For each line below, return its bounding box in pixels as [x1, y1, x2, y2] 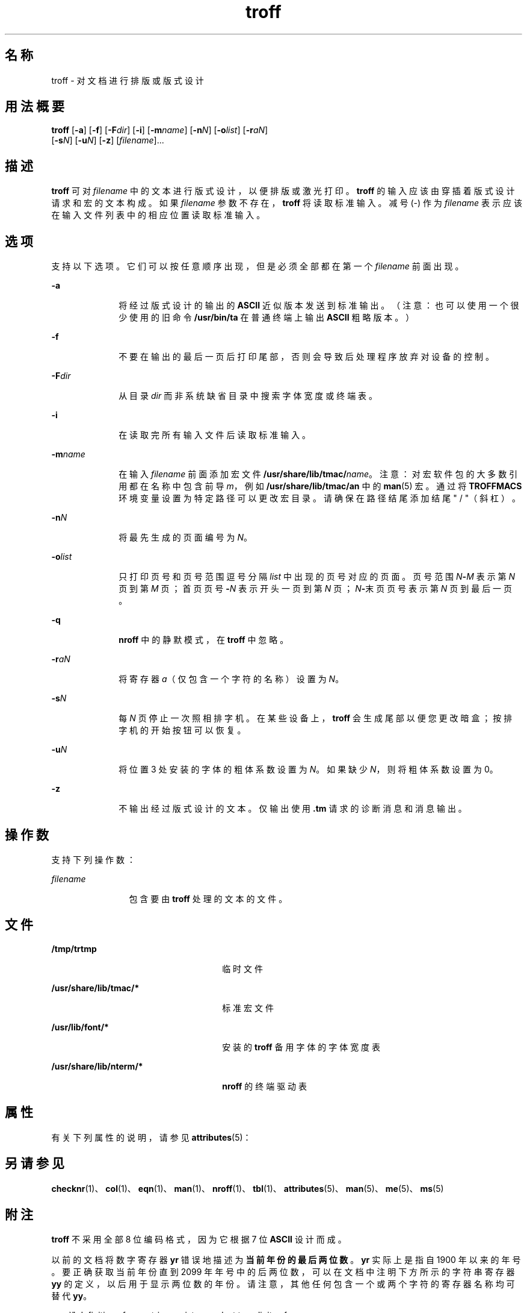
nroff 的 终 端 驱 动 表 [222, 1080, 307, 1091]
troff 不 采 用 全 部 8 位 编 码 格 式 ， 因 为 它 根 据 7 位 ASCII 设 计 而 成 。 [51, 1234, 347, 1245]
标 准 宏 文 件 [222, 1002, 274, 1013]
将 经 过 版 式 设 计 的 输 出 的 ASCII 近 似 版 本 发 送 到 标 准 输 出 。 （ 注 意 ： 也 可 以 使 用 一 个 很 [119, 300, 519, 311]
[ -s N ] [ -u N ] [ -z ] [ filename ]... [51, 135, 164, 146]
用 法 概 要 [5, 99, 64, 114]
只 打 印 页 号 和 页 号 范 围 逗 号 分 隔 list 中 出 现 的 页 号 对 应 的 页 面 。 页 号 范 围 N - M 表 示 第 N [119, 571, 516, 582]
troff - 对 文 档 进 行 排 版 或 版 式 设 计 [51, 75, 204, 86]
